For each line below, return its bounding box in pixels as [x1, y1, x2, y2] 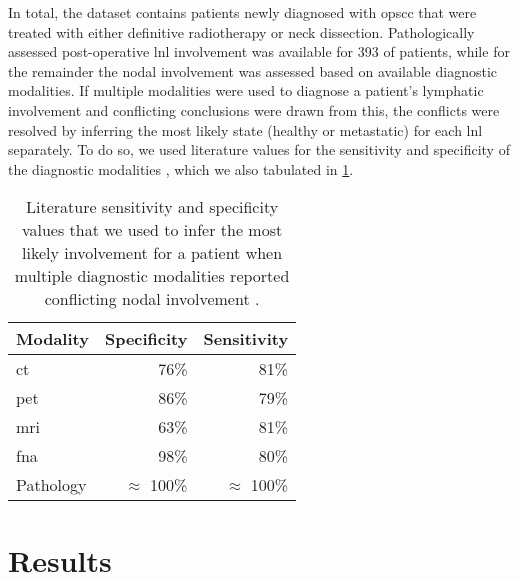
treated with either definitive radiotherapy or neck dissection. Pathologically [8, 21, 475, 42]
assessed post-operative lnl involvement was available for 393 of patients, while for [8, 41, 510, 62]
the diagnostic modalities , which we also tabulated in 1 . [8, 158, 354, 179]
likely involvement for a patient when [22, 241, 283, 265]
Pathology [16, 473, 87, 497]
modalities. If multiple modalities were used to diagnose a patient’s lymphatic [8, 80, 484, 101]
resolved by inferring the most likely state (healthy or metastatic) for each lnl [8, 119, 483, 140]
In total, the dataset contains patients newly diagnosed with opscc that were [8, 2, 477, 22]
